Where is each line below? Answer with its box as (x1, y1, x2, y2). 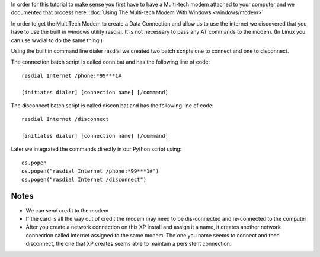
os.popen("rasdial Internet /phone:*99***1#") (21, 168, 159, 174)
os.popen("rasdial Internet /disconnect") (21, 176, 147, 183)
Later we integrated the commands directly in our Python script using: (11, 145, 182, 153)
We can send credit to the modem (25, 207, 109, 214)
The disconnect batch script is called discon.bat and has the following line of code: (11, 101, 214, 109)
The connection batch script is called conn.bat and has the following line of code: (11, 58, 210, 65)
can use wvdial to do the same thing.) (11, 36, 103, 44)
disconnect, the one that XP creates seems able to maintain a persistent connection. (25, 240, 232, 248)
